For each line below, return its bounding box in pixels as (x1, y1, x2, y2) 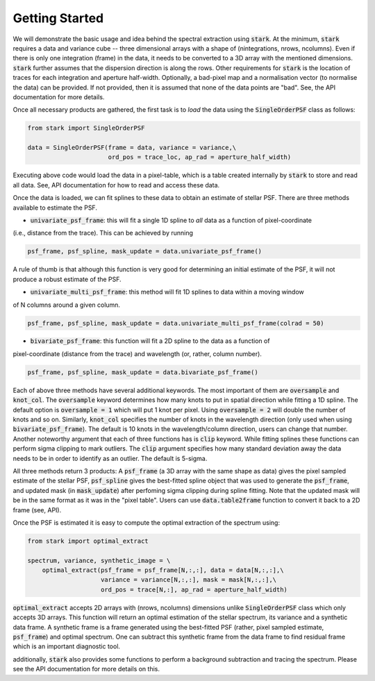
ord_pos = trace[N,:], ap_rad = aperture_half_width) (101, 585, 288, 594)
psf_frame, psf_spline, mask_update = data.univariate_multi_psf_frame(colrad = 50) (27, 319, 324, 327)
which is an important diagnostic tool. (12, 642, 121, 650)
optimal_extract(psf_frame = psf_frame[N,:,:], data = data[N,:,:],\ (42, 566, 284, 574)
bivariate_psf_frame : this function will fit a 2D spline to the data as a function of (30, 337, 270, 345)
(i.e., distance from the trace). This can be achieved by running (12, 229, 194, 237)
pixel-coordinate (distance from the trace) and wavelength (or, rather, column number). (12, 349, 262, 358)
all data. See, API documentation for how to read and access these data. (12, 180, 220, 189)
